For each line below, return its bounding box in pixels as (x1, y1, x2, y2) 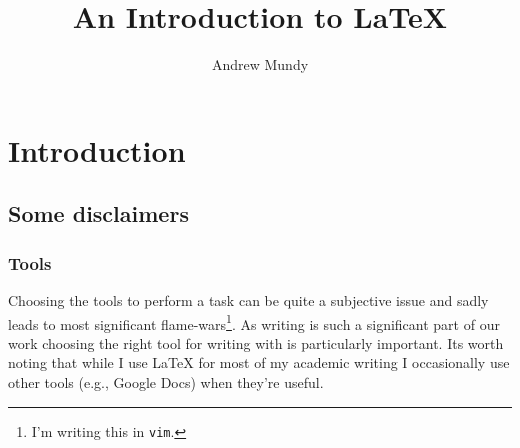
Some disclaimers (8, 198, 189, 229)
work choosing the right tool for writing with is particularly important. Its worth (8, 332, 504, 353)
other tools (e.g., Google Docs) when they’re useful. (8, 371, 324, 392)
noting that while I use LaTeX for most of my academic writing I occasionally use (8, 352, 510, 373)
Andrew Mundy (211, 54, 309, 75)
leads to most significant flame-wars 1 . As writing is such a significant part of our (8, 310, 500, 334)
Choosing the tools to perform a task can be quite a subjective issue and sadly (8, 289, 489, 310)
